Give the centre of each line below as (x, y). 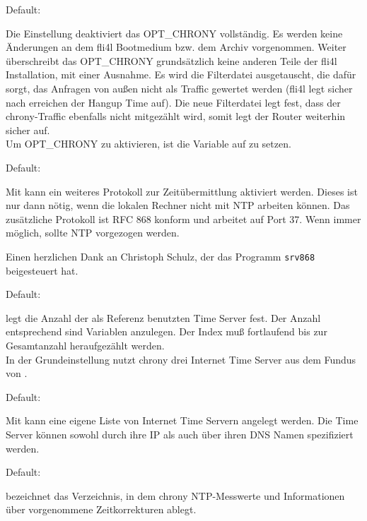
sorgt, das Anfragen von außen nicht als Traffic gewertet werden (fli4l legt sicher (179, 88)
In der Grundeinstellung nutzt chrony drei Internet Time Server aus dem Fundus (181, 359)
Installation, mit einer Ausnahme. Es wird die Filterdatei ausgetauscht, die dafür (181, 74)
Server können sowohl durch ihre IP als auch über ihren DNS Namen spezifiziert (180, 434)
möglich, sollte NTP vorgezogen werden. (93, 233)
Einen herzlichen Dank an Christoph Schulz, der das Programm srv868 (161, 256)
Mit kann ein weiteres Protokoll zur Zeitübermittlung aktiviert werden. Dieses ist (182, 191)
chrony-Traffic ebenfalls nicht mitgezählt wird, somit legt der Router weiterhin (176, 116)
